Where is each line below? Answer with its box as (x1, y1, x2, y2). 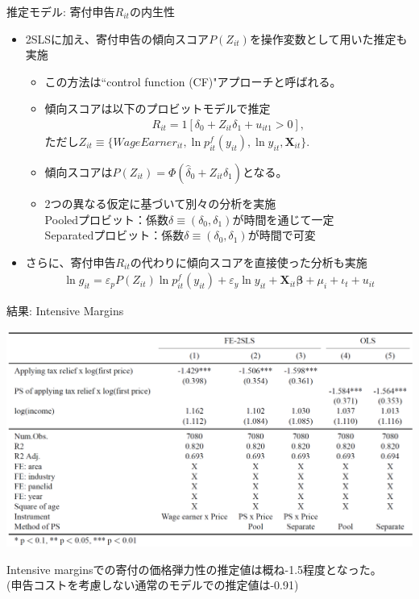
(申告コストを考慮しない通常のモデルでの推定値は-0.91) (6, 576, 299, 593)
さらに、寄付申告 (25, 253, 116, 270)
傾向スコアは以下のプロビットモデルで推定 (44, 100, 271, 117)
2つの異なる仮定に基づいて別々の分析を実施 (44, 195, 276, 211)
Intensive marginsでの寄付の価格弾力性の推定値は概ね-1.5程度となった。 (6, 560, 382, 577)
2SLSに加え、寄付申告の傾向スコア (25, 30, 209, 47)
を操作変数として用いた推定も (249, 30, 408, 47)
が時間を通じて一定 (232, 210, 334, 227)
